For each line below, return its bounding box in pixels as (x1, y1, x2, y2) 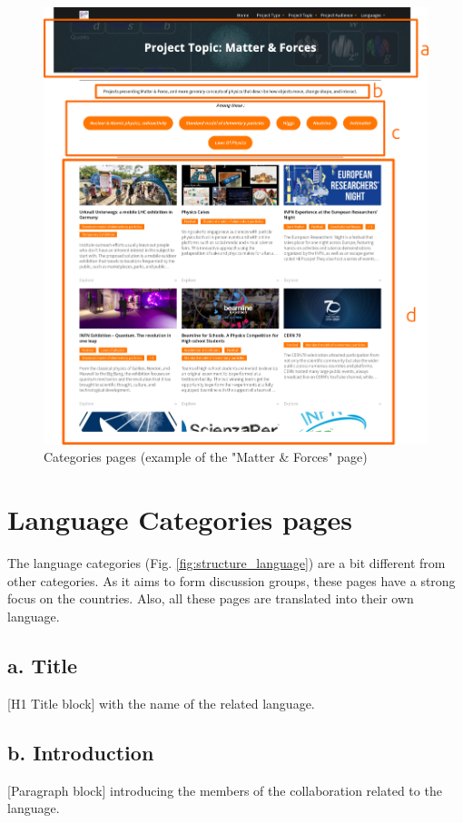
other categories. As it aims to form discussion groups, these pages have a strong (7, 571, 456, 590)
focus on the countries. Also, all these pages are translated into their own (7, 589, 414, 608)
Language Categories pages (7, 501, 353, 538)
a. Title (7, 651, 78, 679)
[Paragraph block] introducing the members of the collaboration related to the (7, 780, 442, 799)
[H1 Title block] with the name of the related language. (7, 693, 315, 712)
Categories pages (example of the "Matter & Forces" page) (44, 447, 368, 466)
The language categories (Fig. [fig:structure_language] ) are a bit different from (7, 554, 446, 573)
